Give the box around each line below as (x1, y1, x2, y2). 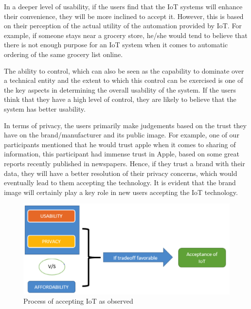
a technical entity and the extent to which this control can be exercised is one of (4, 75, 243, 85)
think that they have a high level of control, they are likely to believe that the (4, 94, 236, 104)
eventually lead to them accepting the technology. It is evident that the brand (4, 177, 236, 188)
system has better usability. (4, 103, 86, 114)
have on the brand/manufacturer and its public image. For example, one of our (4, 130, 239, 140)
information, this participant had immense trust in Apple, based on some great (4, 149, 239, 159)
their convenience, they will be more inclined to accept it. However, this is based (4, 11, 244, 21)
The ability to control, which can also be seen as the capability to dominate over (4, 65, 244, 76)
